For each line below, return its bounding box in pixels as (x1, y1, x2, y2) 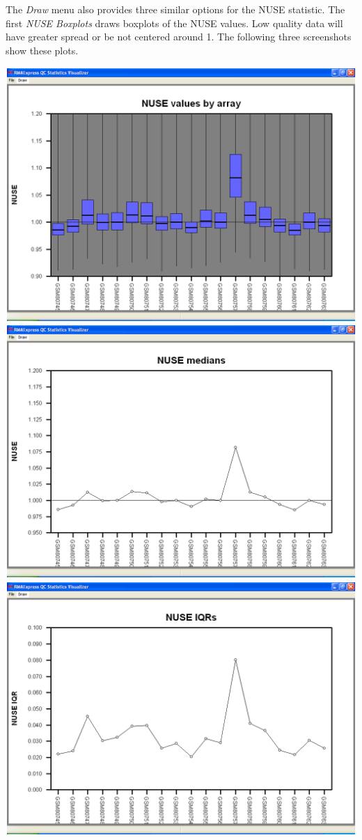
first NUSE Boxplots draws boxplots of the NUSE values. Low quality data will (6, 15, 343, 30)
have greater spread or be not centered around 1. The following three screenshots (6, 29, 352, 44)
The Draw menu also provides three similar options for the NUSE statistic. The (6, 2, 345, 16)
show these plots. (6, 42, 79, 57)
